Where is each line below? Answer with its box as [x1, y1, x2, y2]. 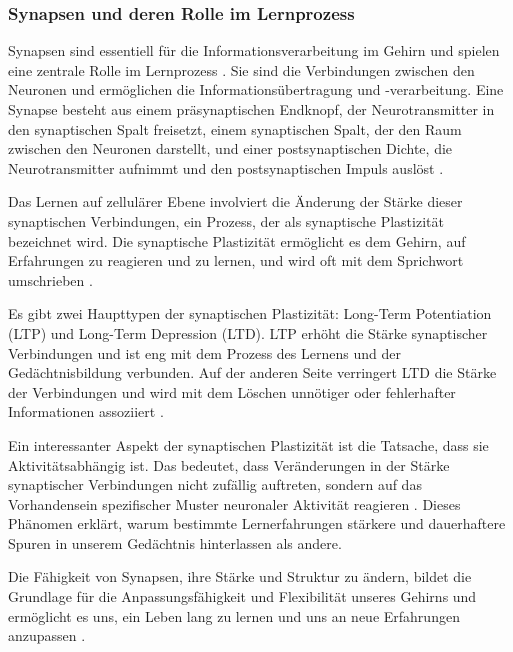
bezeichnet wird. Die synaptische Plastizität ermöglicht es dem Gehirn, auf [8, 230, 466, 251]
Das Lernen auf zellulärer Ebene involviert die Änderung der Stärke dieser [8, 191, 463, 212]
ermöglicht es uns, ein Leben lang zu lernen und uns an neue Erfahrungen [8, 605, 460, 626]
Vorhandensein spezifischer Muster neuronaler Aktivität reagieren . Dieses [8, 493, 461, 514]
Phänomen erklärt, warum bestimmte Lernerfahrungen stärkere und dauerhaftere [8, 513, 506, 534]
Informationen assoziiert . [8, 401, 164, 422]
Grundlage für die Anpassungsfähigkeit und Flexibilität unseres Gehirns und [8, 586, 477, 607]
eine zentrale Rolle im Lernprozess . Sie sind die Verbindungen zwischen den [8, 59, 475, 80]
